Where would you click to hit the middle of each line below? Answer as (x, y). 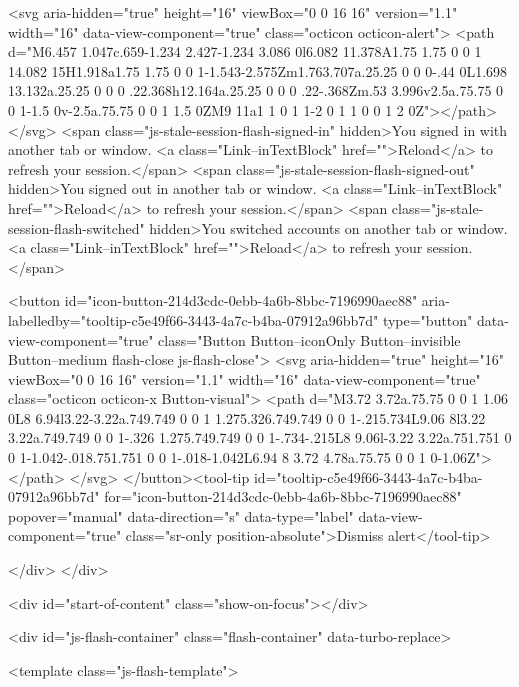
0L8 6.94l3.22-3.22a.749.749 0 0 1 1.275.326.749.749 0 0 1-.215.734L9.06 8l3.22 (247, 417)
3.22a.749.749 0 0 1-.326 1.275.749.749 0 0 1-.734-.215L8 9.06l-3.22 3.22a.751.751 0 (260, 437)
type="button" (427, 319)
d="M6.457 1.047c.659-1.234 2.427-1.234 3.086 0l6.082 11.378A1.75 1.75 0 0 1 (245, 51)
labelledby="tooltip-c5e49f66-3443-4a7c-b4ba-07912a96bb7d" (193, 319)
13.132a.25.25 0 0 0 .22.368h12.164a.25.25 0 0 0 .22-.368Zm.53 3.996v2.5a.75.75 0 (256, 90)
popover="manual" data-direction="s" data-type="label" (181, 515)
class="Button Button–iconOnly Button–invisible (309, 339)
